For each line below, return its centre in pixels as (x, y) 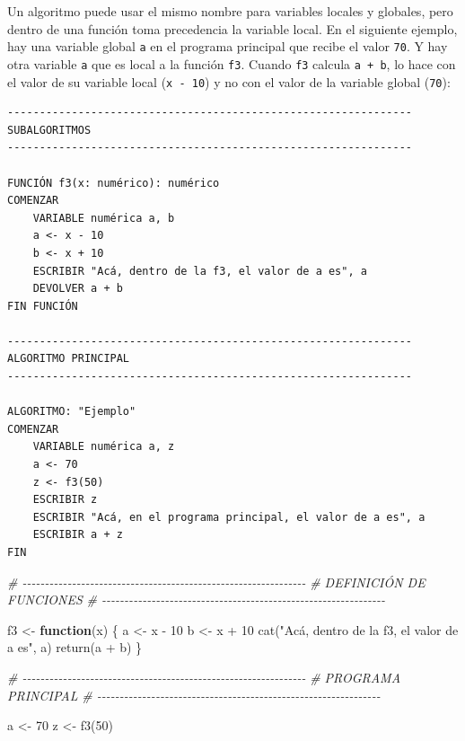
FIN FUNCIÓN (43, 306)
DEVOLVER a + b (78, 289)
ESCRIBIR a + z (78, 535)
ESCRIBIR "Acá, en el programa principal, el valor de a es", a (229, 517)
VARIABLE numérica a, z (104, 447)
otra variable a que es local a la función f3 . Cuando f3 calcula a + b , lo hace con (232, 63)
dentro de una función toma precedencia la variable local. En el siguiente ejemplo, (232, 28)
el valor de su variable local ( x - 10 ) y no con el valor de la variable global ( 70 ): (229, 81)
